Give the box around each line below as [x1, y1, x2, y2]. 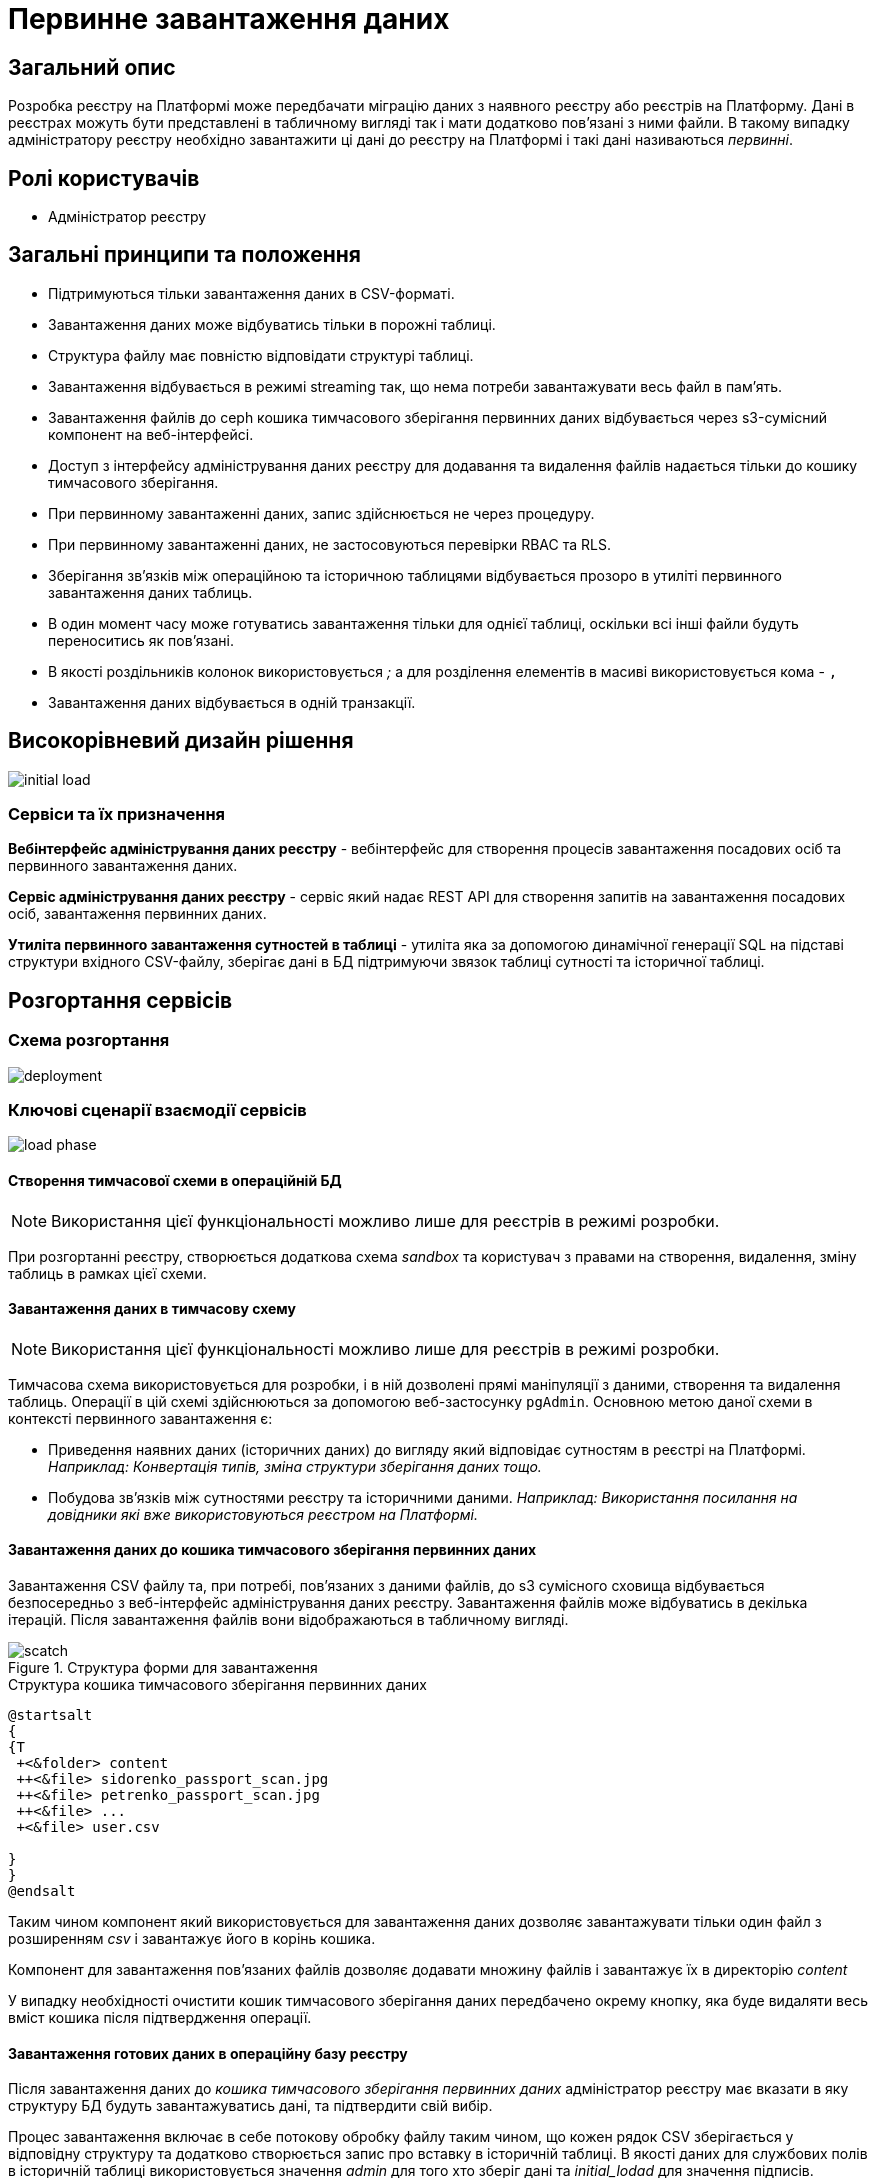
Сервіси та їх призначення [8, 804, 226, 825]
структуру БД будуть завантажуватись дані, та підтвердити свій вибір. [8, 2097, 493, 2115]
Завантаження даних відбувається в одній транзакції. [48, 693, 416, 711]
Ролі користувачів [8, 165, 200, 191]
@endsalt [8, 1883, 76, 1900]
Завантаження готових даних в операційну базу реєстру [8, 2044, 408, 2062]
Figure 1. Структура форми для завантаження [8, 1659, 318, 1677]
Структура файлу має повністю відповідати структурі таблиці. [48, 346, 474, 364]
